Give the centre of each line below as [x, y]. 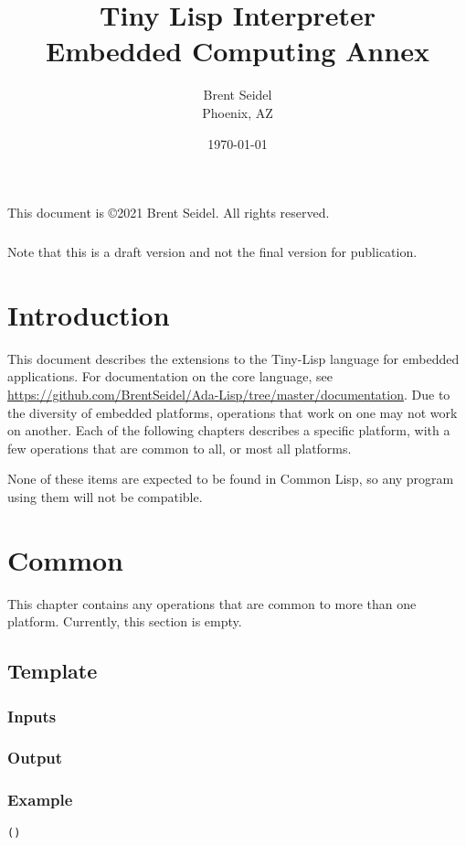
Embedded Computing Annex [238, 51]
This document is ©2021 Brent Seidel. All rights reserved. [169, 213]
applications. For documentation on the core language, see [170, 376]
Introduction [89, 314]
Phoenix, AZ [238, 112]
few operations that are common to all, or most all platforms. [180, 448]
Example [40, 800]
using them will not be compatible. [105, 496]
